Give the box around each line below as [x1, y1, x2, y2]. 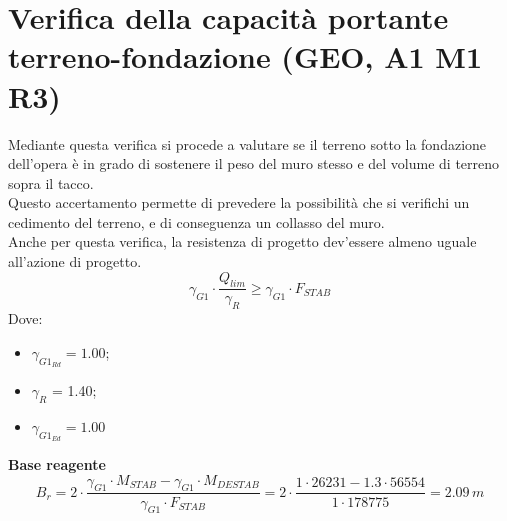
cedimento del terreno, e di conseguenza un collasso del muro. [8, 211, 385, 232]
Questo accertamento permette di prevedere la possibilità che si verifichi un [8, 192, 470, 213]
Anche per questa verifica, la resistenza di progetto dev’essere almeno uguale [8, 231, 477, 252]
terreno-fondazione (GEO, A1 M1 [8, 36, 483, 77]
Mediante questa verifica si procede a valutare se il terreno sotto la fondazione [8, 133, 487, 154]
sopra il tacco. [8, 172, 94, 193]
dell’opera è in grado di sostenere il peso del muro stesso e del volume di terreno [8, 153, 500, 174]
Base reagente [8, 454, 106, 475]
